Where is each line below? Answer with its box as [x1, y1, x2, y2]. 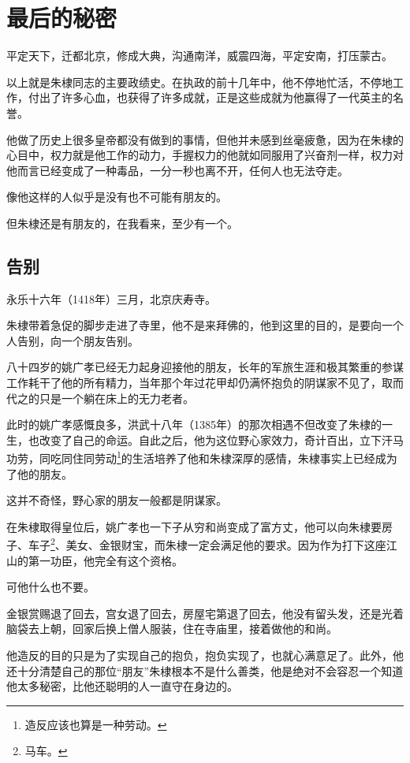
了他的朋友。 [6, 465, 73, 482]
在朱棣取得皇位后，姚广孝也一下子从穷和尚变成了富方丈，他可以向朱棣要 [6, 518, 382, 534]
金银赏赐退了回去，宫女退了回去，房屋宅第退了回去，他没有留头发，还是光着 [6, 605, 404, 621]
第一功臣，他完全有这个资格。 [28, 552, 183, 568]
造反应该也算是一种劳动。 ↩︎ [24, 716, 167, 732]
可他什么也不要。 [6, 579, 95, 595]
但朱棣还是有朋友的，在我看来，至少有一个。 [6, 214, 238, 231]
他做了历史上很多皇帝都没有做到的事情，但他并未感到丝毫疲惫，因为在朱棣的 [6, 131, 404, 147]
